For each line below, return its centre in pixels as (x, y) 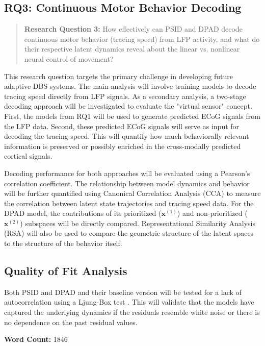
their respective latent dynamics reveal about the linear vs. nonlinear (132, 49)
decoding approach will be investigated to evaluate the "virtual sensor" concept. (128, 106)
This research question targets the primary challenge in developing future (118, 76)
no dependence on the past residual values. (71, 322)
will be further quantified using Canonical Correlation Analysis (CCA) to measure (132, 193)
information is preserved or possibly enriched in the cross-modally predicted (123, 146)
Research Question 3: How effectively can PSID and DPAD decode (133, 29)
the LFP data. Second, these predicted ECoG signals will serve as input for (122, 126)
